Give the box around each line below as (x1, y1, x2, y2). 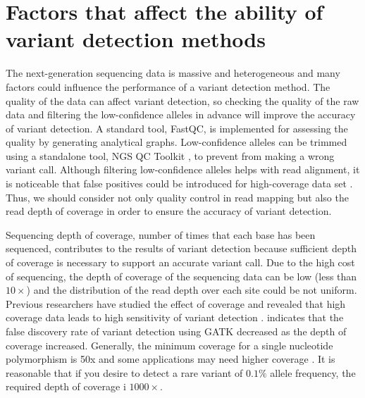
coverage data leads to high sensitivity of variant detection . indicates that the (6, 310, 344, 325)
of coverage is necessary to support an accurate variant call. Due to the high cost (6, 255, 355, 270)
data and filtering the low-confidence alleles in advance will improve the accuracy (6, 107, 356, 122)
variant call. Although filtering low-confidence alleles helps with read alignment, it (6, 162, 360, 177)
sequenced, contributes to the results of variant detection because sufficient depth (6, 241, 357, 256)
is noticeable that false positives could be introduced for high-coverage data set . (6, 176, 353, 191)
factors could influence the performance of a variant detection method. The (6, 79, 330, 94)
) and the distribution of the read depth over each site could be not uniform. (26, 282, 357, 297)
